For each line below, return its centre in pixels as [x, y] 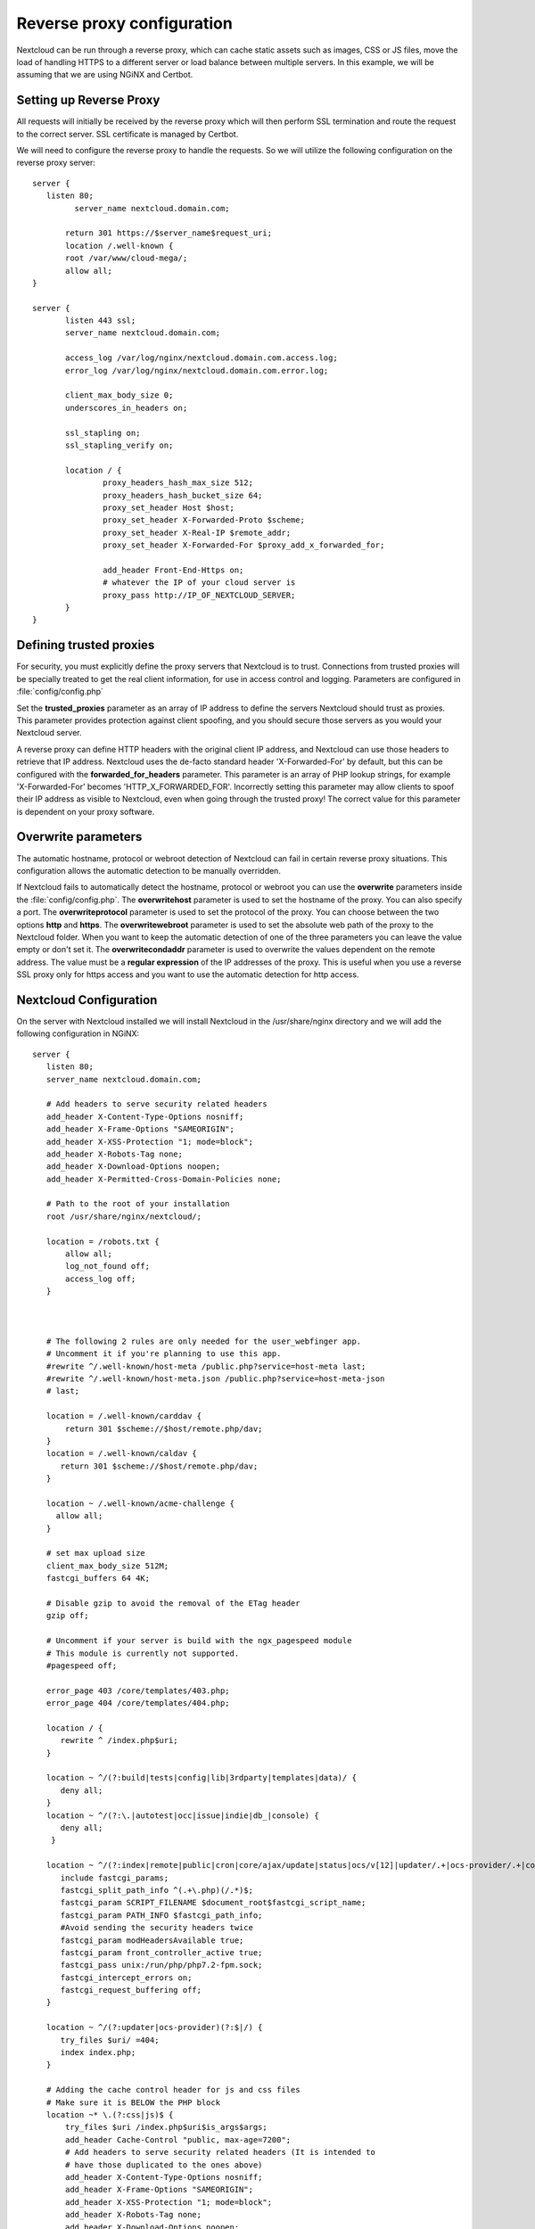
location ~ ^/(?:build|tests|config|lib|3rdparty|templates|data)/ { [201, 1778]
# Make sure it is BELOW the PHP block [133, 2102]
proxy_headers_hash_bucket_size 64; [183, 495]
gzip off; [67, 1616]
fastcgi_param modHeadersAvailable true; [152, 1940]
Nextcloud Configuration [87, 1000]
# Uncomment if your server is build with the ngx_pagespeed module [199, 1641]
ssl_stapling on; [103, 433]
